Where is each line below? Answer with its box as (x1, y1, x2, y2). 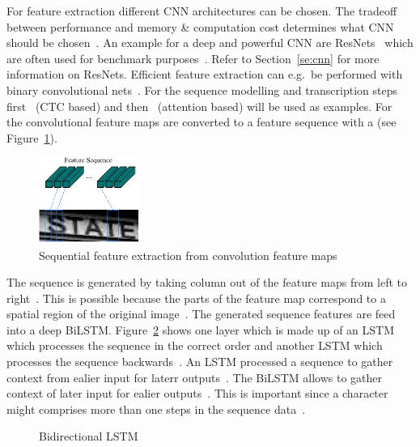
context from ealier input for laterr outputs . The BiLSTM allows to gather (6, 368, 382, 385)
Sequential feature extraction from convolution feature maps (39, 246, 337, 263)
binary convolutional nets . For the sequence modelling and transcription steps (6, 81, 398, 98)
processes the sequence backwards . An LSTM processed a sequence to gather (6, 353, 393, 370)
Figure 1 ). (6, 129, 57, 146)
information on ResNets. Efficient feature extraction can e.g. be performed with (6, 66, 403, 83)
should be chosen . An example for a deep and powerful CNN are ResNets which (6, 34, 414, 51)
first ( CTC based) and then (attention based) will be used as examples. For (6, 97, 392, 114)
